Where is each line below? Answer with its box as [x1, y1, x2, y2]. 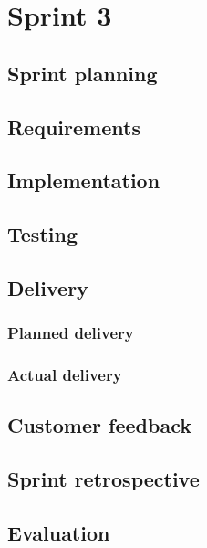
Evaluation [7, 518, 110, 546]
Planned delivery [7, 321, 134, 344]
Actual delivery [7, 364, 122, 386]
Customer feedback [7, 411, 191, 439]
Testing [7, 220, 78, 248]
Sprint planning [7, 58, 158, 87]
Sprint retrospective [7, 465, 200, 493]
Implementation [7, 166, 160, 195]
